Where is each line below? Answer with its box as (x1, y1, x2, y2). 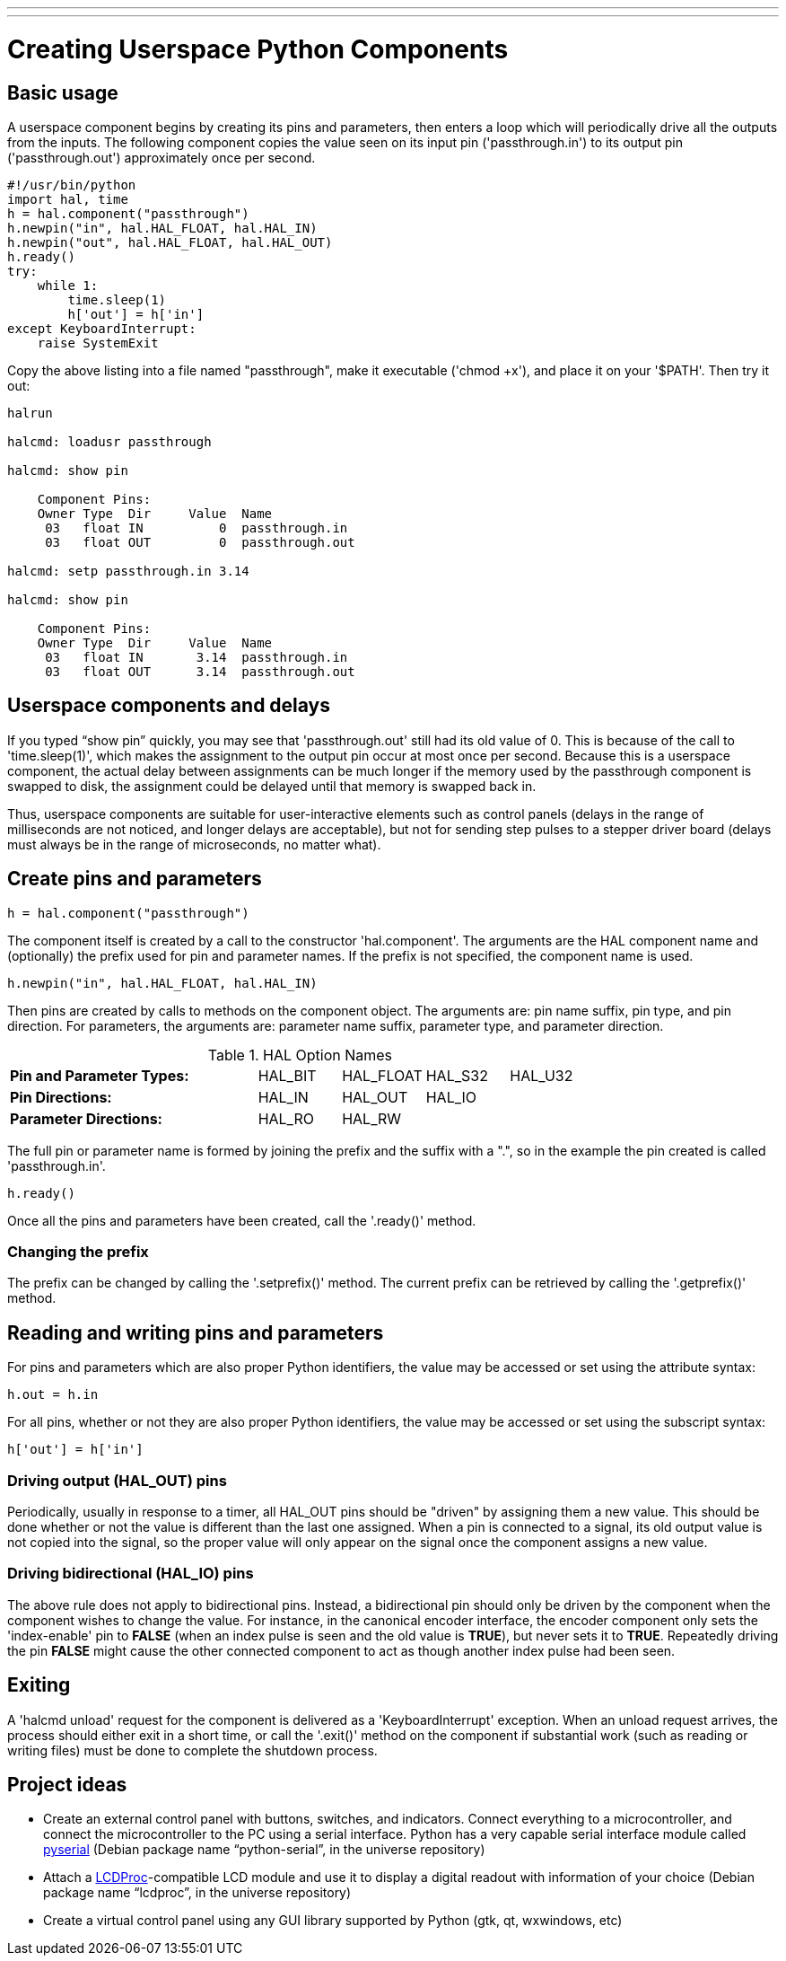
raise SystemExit (37, 335, 159, 350)
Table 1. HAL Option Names (207, 1045, 393, 1064)
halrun (7, 405, 53, 420)
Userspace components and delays (7, 694, 331, 717)
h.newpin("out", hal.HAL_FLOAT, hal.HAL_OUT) (7, 234, 333, 250)
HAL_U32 (510, 1066, 573, 1085)
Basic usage (7, 81, 118, 104)
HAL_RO (258, 1109, 314, 1128)
